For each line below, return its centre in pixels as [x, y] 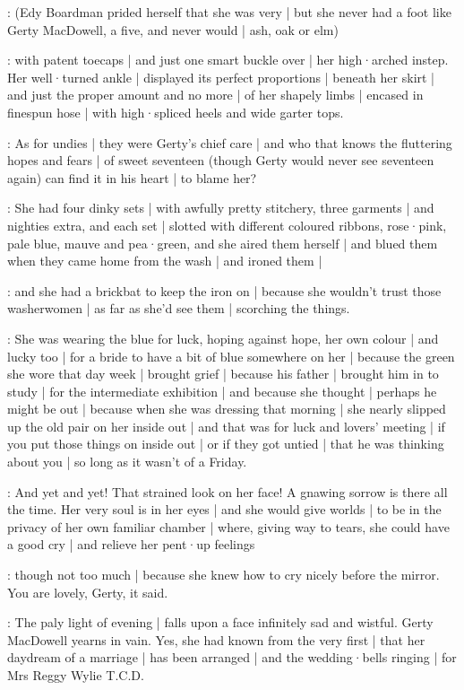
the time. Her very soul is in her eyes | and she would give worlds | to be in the [224, 509]
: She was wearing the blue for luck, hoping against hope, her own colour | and [223, 338]
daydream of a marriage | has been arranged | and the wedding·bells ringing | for [232, 657]
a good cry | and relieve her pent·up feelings [131, 544]
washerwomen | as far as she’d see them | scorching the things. [179, 308]
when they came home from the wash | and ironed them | [165, 261]
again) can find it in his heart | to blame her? [132, 177]
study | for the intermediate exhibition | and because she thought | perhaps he [222, 391]
